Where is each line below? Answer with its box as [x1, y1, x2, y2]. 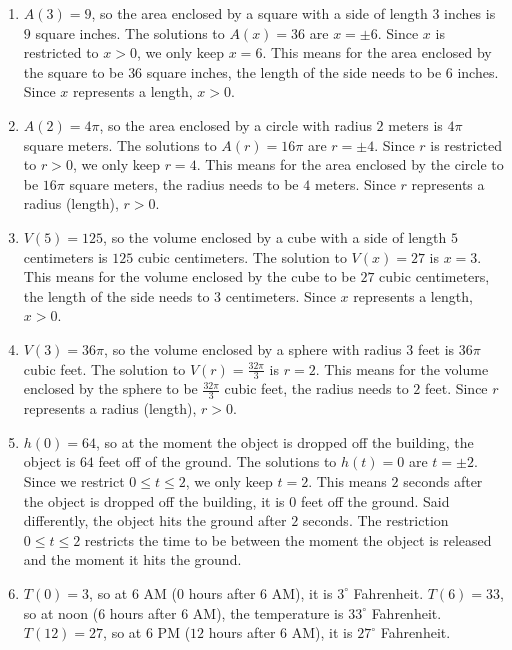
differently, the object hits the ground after [23, 510, 287, 531]
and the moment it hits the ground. [23, 549, 242, 570]
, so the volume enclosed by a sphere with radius [104, 338, 402, 359]
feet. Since [424, 378, 488, 399]
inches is [444, 3, 496, 23]
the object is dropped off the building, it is [23, 490, 285, 511]
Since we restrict [23, 470, 125, 491]
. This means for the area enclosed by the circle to [196, 154, 504, 175]
